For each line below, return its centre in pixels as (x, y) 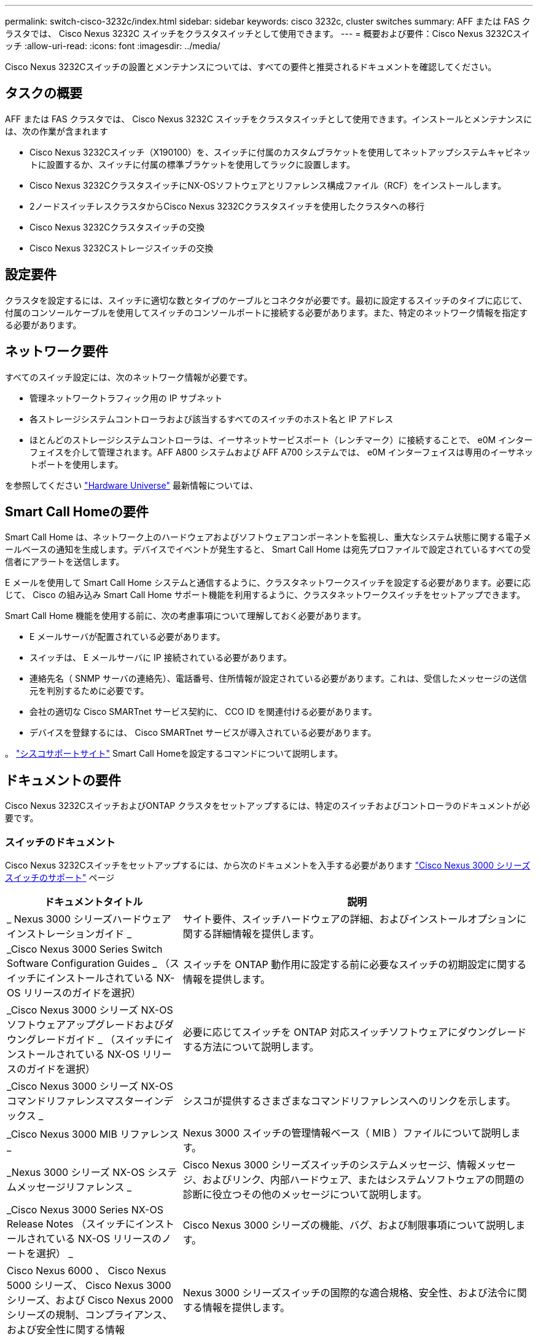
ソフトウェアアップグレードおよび (86, 1024)
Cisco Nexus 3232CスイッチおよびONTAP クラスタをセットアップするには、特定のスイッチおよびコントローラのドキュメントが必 (267, 806)
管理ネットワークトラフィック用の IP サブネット (126, 398)
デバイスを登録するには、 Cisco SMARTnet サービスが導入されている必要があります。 (203, 733)
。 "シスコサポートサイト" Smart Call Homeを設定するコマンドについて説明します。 (174, 754)
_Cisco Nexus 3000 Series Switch (85, 949)
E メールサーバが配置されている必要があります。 (127, 637)
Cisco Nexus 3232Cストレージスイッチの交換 (122, 248)
